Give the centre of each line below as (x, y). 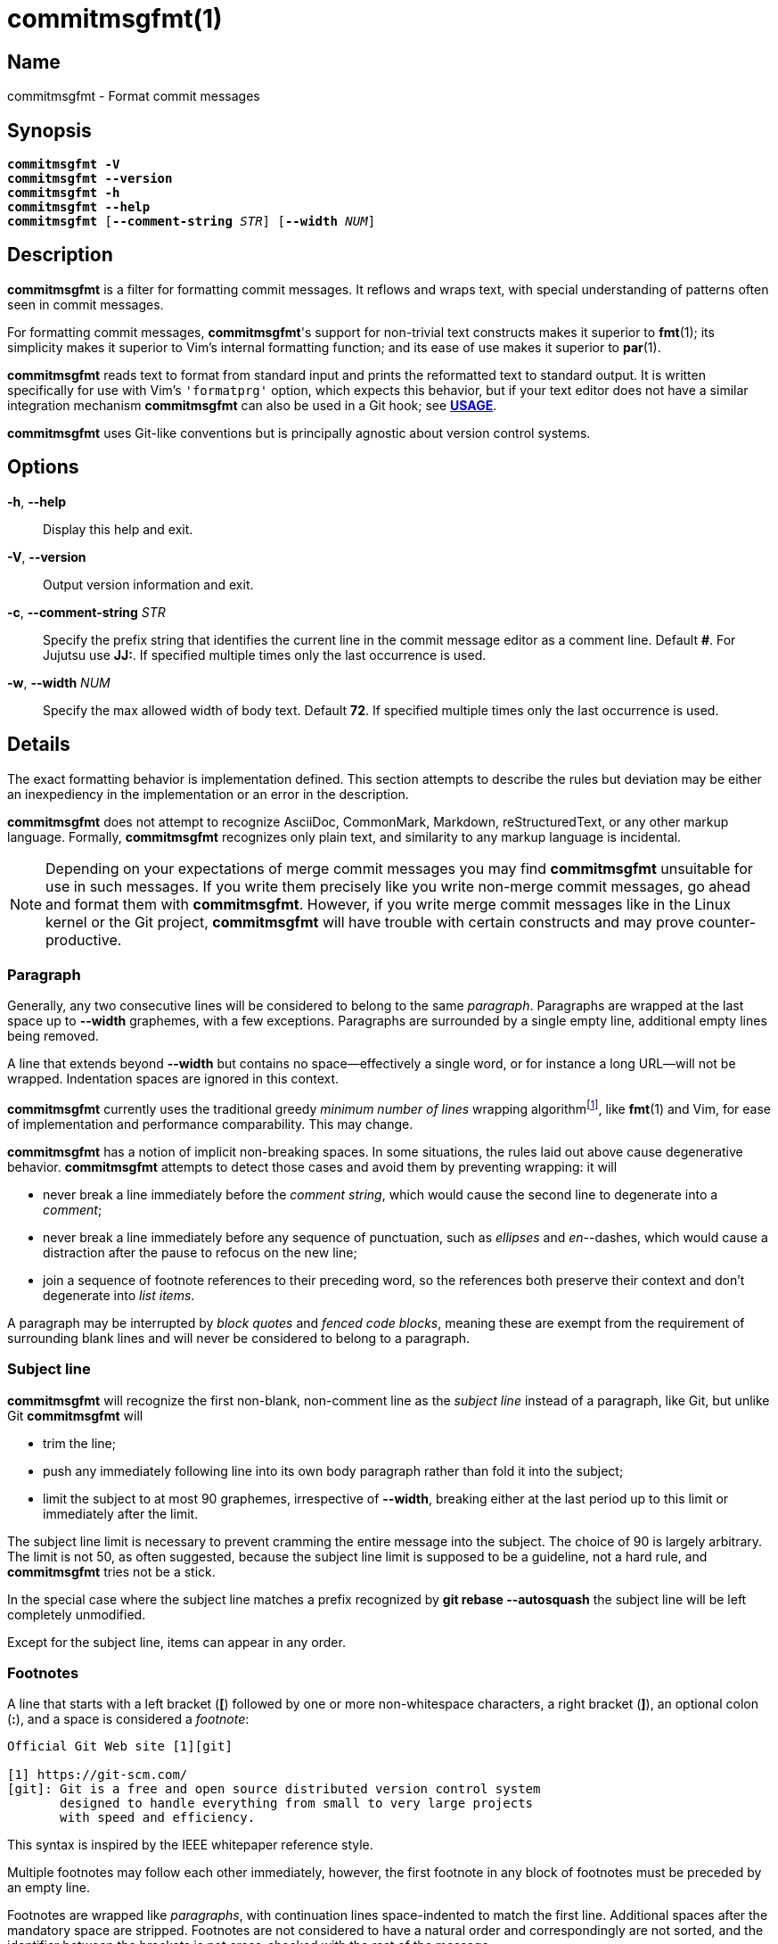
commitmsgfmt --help (79, 207)
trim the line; (79, 1443)
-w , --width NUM (59, 682)
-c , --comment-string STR (86, 612)
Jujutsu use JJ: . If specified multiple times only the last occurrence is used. (265, 655)
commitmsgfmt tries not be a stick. (111, 1571)
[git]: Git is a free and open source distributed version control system (274, 1789)
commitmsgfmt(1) (115, 19)
